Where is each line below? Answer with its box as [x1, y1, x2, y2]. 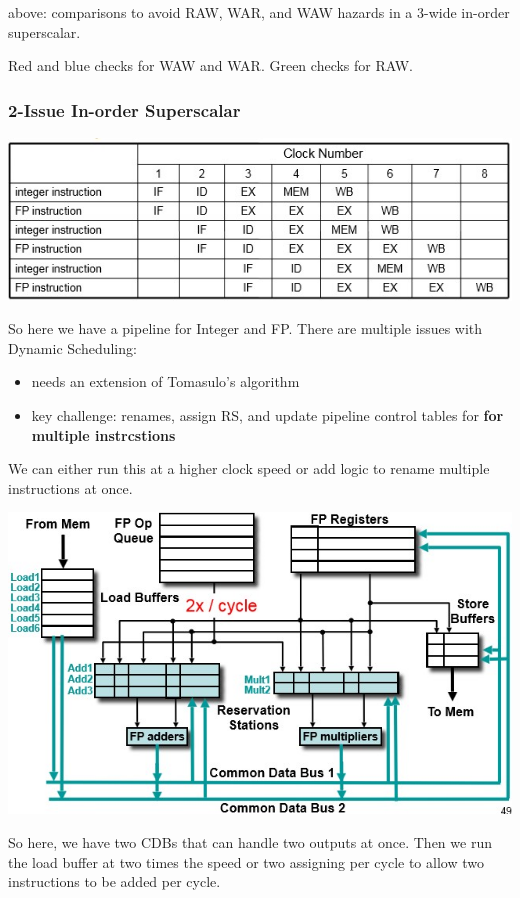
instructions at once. [8, 477, 133, 498]
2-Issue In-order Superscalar [8, 97, 241, 122]
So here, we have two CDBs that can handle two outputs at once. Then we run [8, 831, 492, 852]
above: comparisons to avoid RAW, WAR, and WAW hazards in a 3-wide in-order [8, 2, 510, 22]
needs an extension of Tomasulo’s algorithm [31, 371, 300, 392]
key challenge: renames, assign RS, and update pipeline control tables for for [31, 404, 504, 425]
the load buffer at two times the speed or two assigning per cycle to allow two [8, 851, 484, 872]
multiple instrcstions [31, 424, 176, 445]
